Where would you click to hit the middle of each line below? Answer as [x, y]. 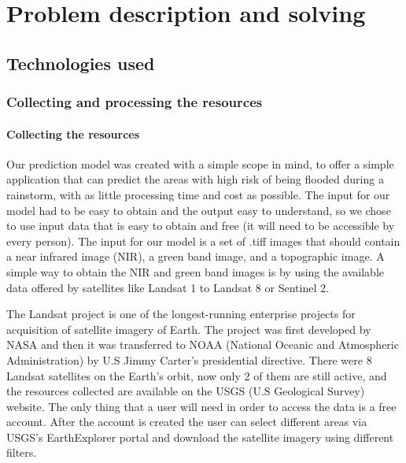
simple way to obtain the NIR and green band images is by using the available [196, 271]
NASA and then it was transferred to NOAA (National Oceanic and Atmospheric [203, 344]
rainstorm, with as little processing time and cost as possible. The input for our [198, 194]
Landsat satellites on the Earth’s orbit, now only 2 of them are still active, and [197, 375]
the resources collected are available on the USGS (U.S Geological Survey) [186, 391]
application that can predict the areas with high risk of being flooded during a [195, 179]
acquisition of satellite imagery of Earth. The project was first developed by [189, 329]
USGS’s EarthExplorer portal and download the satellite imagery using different [200, 437]
